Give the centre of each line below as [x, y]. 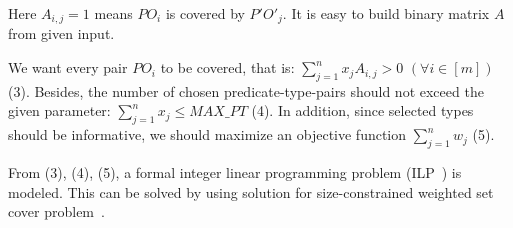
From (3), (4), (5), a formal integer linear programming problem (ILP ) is [235, 172]
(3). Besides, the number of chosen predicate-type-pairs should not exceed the [246, 90]
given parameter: [59, 110]
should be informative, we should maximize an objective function [207, 134]
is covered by [205, 13]
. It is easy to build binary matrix [386, 13]
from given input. [61, 33]
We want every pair [68, 67]
